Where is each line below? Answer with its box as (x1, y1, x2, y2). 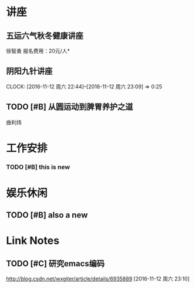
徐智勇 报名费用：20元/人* (6, 48, 70, 54)
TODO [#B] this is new (6, 163, 70, 171)
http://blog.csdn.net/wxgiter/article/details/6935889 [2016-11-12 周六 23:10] (6, 275, 190, 283)
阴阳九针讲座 (6, 66, 53, 77)
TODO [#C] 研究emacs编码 (6, 259, 105, 269)
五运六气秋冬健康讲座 (6, 31, 83, 41)
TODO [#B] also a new (6, 210, 88, 220)
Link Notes (6, 234, 60, 247)
